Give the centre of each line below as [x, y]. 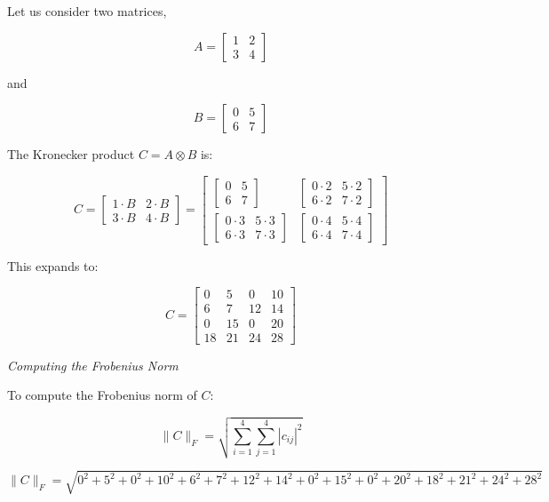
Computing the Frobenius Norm [93, 365]
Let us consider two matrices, [87, 11]
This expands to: [53, 265]
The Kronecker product [71, 154]
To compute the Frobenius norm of [102, 395]
